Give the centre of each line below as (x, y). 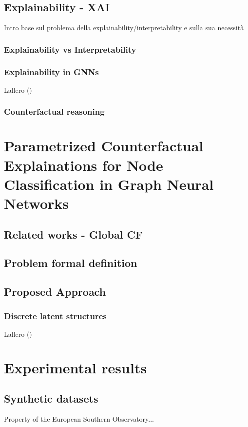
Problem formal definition (71, 263)
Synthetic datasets (51, 398)
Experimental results (76, 367)
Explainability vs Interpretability (70, 49)
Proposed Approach (55, 292)
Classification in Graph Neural (109, 184)
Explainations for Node (84, 165)
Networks (37, 203)
